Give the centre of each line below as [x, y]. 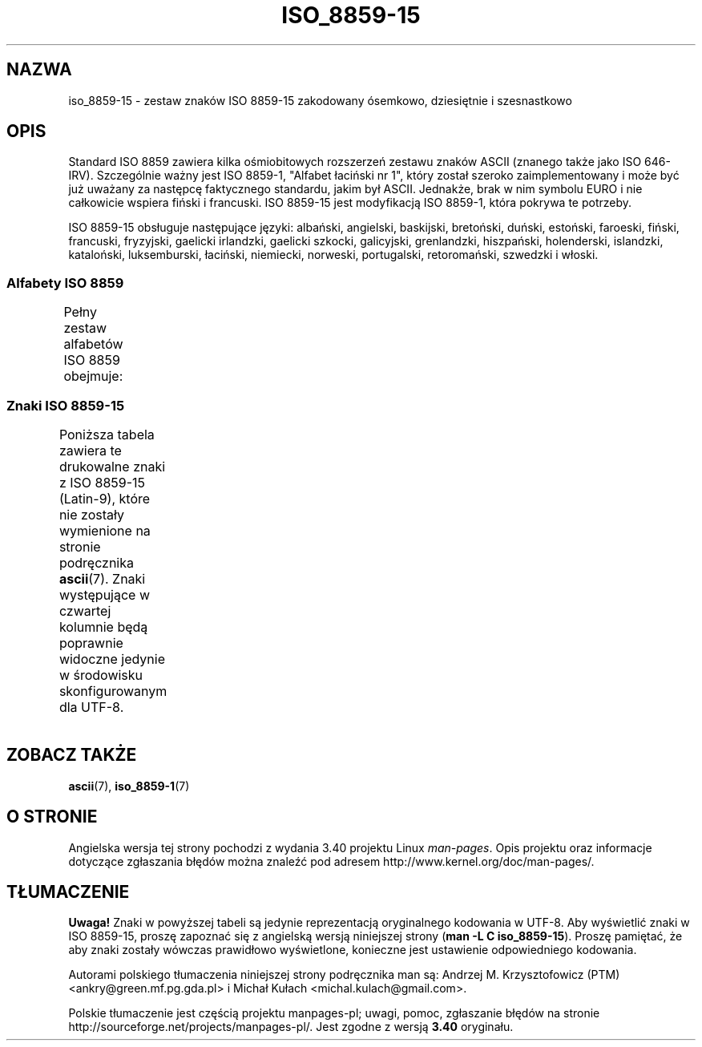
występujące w [105, 594]
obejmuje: [93, 376]
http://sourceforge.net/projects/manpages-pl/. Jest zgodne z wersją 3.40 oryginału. [291, 1027]
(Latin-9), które [105, 498]
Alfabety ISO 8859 [65, 283]
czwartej [85, 610]
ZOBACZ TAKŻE [72, 755]
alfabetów [93, 344]
